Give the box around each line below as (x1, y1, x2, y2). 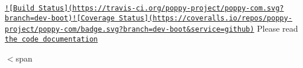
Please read (257, 22, 298, 35)
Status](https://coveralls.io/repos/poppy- (119, 13, 292, 22)
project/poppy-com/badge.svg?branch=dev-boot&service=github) (5, 25, 255, 34)
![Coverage (72, 13, 115, 22)
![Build (5, 4, 35, 12)
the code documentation (5, 35, 98, 43)
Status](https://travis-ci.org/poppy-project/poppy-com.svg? (38, 4, 284, 12)
